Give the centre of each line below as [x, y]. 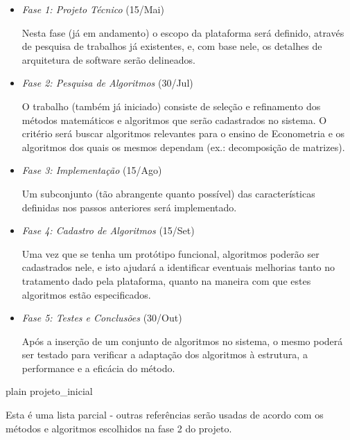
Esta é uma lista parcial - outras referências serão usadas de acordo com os [165, 415]
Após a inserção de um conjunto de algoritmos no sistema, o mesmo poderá [182, 341]
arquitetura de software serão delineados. [108, 59]
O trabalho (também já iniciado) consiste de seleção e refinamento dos [171, 106]
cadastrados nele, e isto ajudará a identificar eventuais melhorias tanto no [178, 267]
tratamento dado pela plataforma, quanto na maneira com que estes [166, 280]
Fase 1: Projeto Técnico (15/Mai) [93, 9]
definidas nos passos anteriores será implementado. [129, 207]
